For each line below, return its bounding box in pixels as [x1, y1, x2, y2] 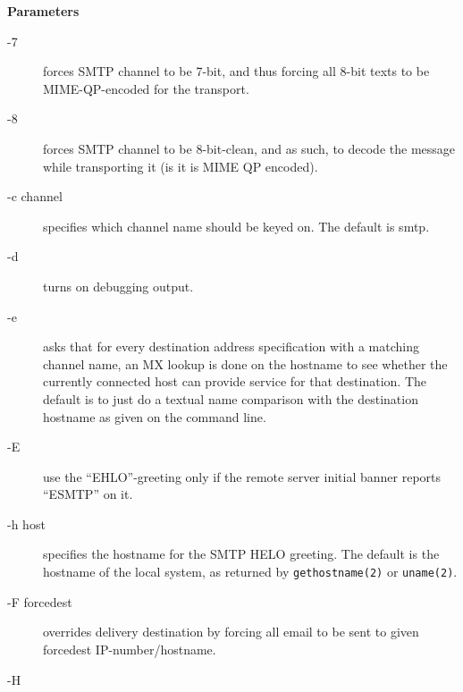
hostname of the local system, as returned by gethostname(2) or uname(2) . [43, 562, 458, 581]
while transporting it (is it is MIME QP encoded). [43, 156, 318, 175]
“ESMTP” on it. [43, 485, 133, 503]
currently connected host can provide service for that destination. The [43, 372, 426, 391]
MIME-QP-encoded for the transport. [43, 79, 249, 97]
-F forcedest [7, 592, 72, 611]
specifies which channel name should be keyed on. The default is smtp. [43, 216, 430, 235]
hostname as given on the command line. [43, 407, 266, 426]
